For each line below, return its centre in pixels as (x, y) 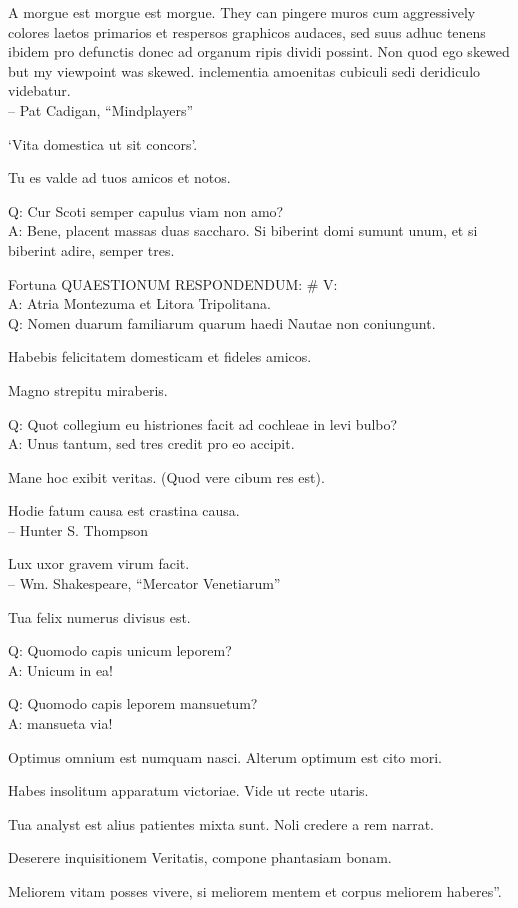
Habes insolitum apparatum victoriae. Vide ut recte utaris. (188, 790)
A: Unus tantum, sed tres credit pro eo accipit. (151, 443)
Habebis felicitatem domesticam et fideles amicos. (160, 356)
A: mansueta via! (60, 723)
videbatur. (39, 90)
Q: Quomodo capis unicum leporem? (120, 650)
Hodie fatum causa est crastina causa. (124, 510)
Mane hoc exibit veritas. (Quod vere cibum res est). (166, 476)
